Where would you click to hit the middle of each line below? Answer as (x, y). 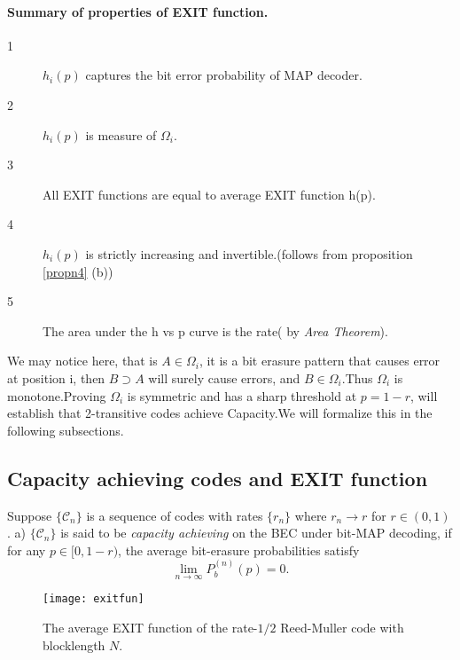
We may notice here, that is (82, 361)
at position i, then (56, 377)
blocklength (74, 644)
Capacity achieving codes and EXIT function (218, 478)
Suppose (30, 515)
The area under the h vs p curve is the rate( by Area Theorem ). (215, 330)
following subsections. (66, 430)
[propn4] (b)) (78, 271)
